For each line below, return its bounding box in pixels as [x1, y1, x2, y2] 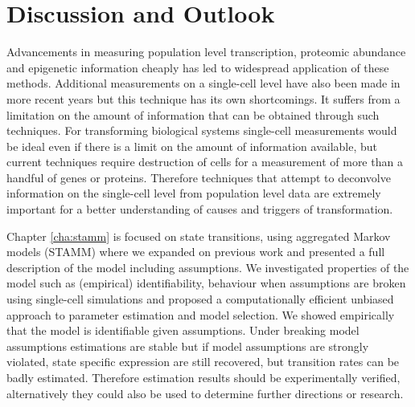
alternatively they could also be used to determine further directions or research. [6, 385, 404, 401]
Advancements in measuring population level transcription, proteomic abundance [6, 43, 406, 60]
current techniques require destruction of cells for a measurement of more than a [6, 153, 403, 170]
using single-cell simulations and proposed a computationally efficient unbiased [6, 291, 394, 307]
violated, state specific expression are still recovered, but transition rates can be [6, 353, 400, 370]
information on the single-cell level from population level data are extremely [6, 185, 381, 201]
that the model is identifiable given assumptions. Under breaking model [6, 322, 360, 339]
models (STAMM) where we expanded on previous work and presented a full [6, 243, 385, 260]
